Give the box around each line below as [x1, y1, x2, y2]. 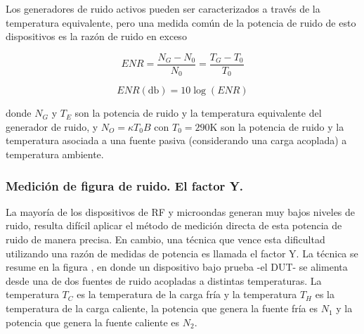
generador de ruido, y [6, 119, 98, 134]
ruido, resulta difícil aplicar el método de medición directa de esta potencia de [6, 218, 342, 233]
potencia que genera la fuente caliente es [6, 314, 180, 329]
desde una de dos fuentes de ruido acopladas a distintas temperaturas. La [6, 273, 322, 288]
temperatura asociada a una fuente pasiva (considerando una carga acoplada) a [6, 133, 347, 148]
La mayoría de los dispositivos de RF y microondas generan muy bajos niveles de [6, 204, 356, 219]
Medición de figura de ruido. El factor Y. [6, 176, 244, 194]
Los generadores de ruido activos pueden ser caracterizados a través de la [6, 1, 320, 15]
